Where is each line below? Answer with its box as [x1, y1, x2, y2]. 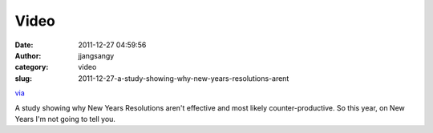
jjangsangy [78, 50, 115, 60]
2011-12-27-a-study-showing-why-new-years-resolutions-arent [78, 73, 289, 83]
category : [14, 62, 49, 72]
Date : [14, 40, 34, 50]
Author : [14, 50, 42, 60]
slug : [14, 73, 32, 83]
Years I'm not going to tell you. [14, 114, 116, 123]
